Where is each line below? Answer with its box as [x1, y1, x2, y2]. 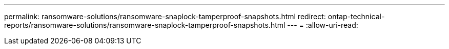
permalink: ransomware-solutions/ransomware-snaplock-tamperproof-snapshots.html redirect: [4, 12, 326, 21]
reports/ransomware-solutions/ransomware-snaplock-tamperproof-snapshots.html [4, 21, 285, 29]
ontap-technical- [328, 12, 385, 21]
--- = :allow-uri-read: [287, 21, 358, 29]
